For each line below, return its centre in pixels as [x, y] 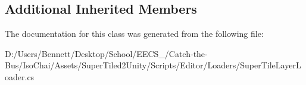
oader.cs [20, 76]
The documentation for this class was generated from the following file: [134, 34]
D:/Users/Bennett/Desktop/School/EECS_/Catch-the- [106, 53]
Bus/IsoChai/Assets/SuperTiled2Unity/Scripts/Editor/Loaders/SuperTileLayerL [153, 65]
